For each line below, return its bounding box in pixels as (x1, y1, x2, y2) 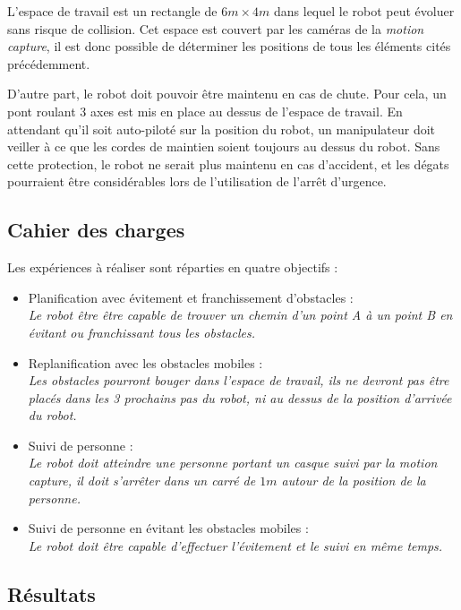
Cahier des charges (7, 216, 185, 244)
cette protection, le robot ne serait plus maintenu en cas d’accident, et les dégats (7, 154, 449, 173)
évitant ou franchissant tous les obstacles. (28, 322, 255, 341)
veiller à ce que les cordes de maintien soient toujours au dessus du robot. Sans (7, 137, 440, 156)
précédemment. (7, 54, 90, 73)
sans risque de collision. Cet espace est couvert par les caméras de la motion (7, 19, 424, 38)
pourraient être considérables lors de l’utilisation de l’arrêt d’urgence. (7, 172, 387, 191)
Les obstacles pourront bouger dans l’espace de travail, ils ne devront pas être (28, 371, 449, 390)
